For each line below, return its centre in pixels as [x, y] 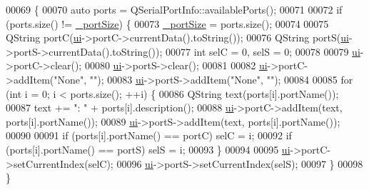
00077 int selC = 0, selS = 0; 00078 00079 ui [263, 51]
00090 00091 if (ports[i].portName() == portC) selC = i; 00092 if [149, 135]
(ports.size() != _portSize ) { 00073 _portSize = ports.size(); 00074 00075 [167, 23]
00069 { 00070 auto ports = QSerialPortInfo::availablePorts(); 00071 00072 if [174, 9]
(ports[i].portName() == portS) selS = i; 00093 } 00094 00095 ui [148, 149]
